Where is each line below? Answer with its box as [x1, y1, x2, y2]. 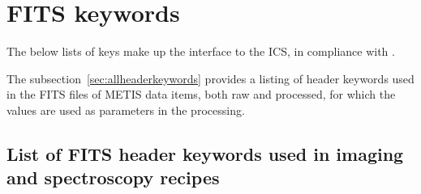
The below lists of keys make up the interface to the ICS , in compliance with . [6, 43, 395, 60]
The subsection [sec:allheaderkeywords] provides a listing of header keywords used [6, 70, 415, 86]
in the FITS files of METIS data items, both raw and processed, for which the [6, 86, 396, 103]
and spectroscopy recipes [6, 165, 220, 190]
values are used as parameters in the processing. [6, 101, 245, 118]
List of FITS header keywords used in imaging [6, 141, 404, 166]
